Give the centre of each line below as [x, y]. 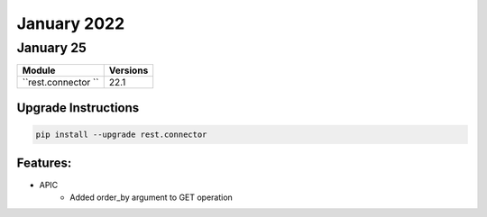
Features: [44, 163]
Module [39, 70]
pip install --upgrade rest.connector [121, 135]
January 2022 [71, 23]
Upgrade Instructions [78, 108]
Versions [129, 70]
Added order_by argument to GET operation [152, 197]
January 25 [52, 48]
